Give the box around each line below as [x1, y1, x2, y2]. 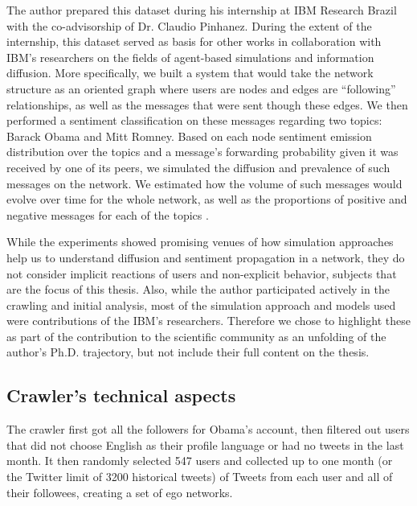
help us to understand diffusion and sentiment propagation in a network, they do [6, 249, 405, 265]
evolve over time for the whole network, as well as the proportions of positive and [6, 191, 407, 208]
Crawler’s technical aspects [6, 383, 236, 408]
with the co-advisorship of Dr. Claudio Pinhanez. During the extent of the [6, 17, 372, 34]
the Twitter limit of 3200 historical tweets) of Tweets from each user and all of [6, 468, 393, 485]
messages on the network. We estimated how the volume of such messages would [6, 175, 403, 191]
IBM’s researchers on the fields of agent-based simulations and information [6, 48, 374, 65]
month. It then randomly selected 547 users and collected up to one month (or [6, 452, 393, 469]
